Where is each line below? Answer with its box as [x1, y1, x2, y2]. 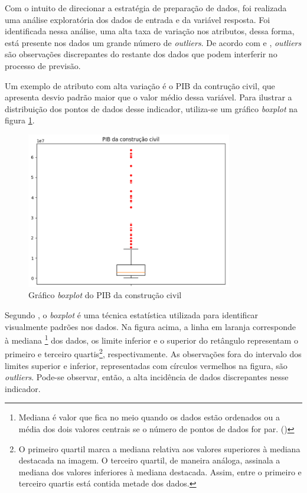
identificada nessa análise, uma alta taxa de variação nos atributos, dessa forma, [5, 25, 295, 37]
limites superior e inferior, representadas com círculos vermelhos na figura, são [5, 359, 288, 371]
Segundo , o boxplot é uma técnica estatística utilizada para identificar [5, 308, 259, 321]
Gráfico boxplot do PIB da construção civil [28, 289, 182, 301]
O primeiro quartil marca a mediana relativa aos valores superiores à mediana [18, 442, 301, 455]
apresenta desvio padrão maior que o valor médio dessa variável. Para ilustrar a [5, 91, 292, 103]
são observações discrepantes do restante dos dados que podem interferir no [5, 48, 277, 60]
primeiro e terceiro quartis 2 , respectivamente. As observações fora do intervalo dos [5, 346, 302, 360]
